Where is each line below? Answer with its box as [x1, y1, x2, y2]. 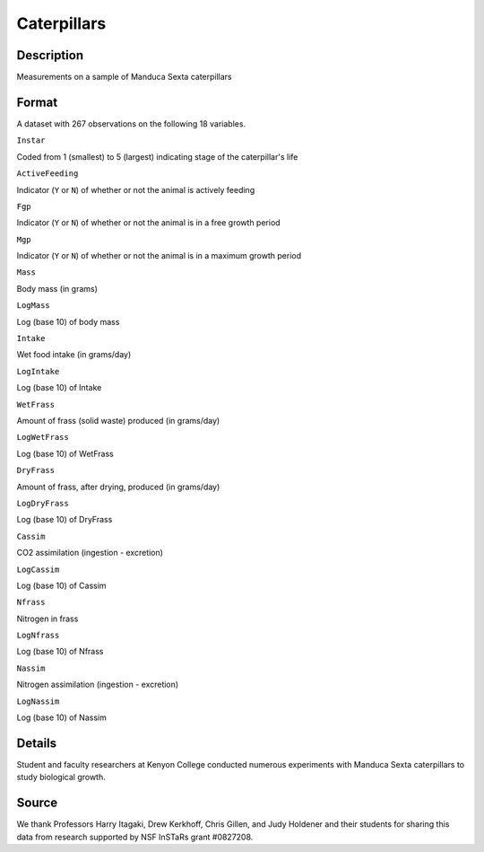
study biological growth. [16, 772, 107, 783]
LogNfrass [16, 630, 60, 641]
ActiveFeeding [16, 169, 79, 179]
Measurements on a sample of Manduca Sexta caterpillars [16, 72, 232, 83]
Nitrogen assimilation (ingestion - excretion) [16, 679, 179, 690]
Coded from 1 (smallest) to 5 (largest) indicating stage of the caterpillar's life [16, 151, 298, 162]
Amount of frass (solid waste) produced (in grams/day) [16, 416, 220, 426]
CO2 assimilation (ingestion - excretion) [16, 548, 163, 558]
